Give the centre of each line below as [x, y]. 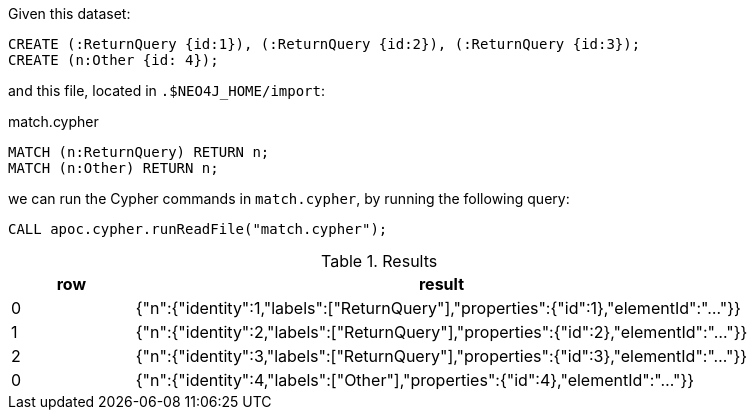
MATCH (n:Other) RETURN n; [113, 168]
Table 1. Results [379, 261]
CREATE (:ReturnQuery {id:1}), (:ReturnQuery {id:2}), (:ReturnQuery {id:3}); [324, 44]
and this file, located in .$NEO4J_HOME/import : [167, 90]
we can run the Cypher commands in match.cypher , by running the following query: [289, 198]
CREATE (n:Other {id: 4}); [113, 60]
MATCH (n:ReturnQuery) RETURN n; [139, 152]
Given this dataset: [69, 13]
